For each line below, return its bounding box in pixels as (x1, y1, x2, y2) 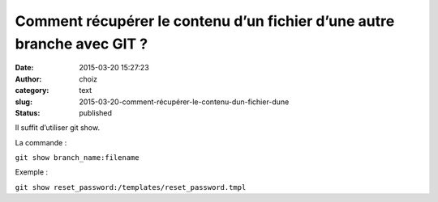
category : (15, 86, 49, 95)
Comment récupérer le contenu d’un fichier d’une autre (15, 12, 395, 30)
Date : (15, 63, 34, 73)
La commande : (15, 137, 67, 147)
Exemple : (15, 167, 49, 177)
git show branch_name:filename (15, 154, 140, 162)
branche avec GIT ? (15, 35, 148, 53)
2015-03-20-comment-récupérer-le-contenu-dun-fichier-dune (79, 97, 290, 107)
